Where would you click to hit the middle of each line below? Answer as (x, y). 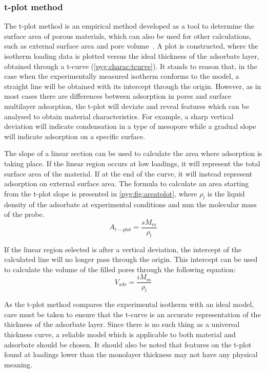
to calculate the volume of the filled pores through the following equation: (120, 269)
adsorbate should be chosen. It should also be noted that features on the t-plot (128, 344)
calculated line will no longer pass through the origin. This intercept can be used (131, 259)
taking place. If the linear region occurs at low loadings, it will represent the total (132, 163)
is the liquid (226, 193)
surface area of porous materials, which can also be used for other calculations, (128, 36)
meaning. (18, 364)
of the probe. (24, 214)
